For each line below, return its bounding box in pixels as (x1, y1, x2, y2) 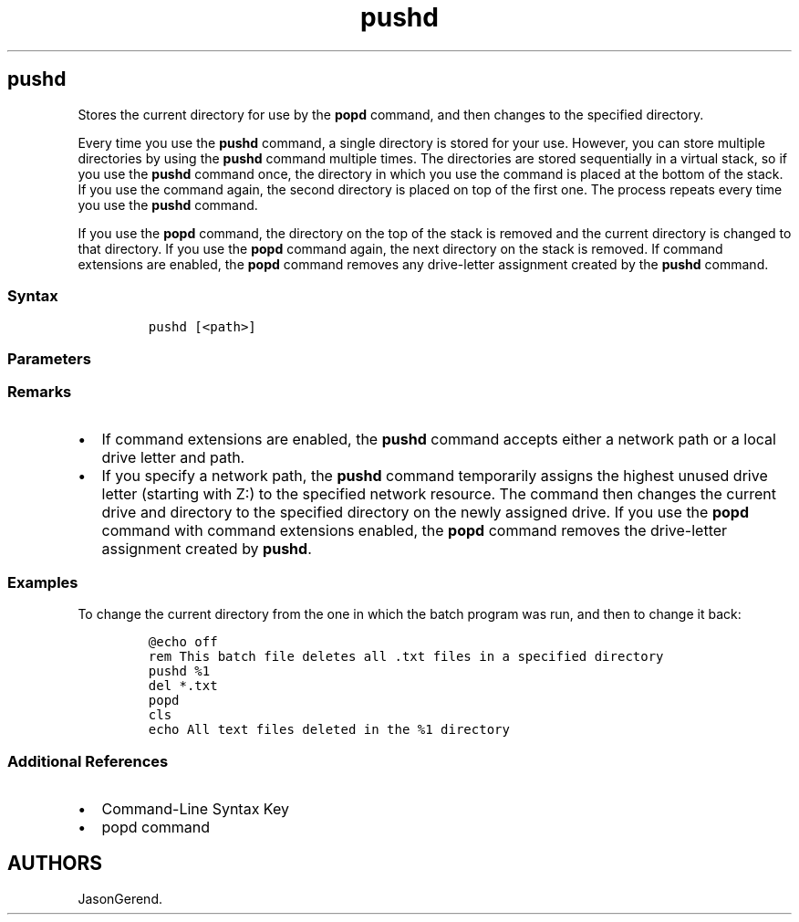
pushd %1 (148, 664, 211, 679)
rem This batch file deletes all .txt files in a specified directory (148, 649, 664, 665)
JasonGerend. (78, 890, 162, 906)
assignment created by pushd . (101, 540, 312, 559)
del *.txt (148, 678, 218, 694)
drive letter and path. (101, 448, 245, 467)
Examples (7, 572, 78, 592)
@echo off (148, 634, 218, 650)
